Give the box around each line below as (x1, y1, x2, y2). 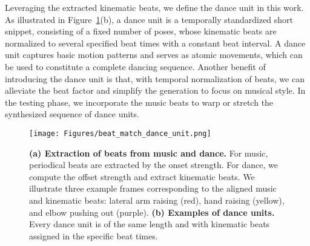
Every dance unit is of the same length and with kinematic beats (29, 218, 270, 230)
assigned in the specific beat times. (29, 229, 158, 242)
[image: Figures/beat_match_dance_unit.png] (29, 129, 211, 138)
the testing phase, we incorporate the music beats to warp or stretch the (5, 95, 274, 108)
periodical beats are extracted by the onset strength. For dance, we (29, 158, 278, 171)
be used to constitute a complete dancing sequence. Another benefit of (5, 60, 266, 73)
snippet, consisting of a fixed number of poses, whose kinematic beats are (5, 25, 277, 37)
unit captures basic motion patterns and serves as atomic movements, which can (5, 48, 303, 61)
